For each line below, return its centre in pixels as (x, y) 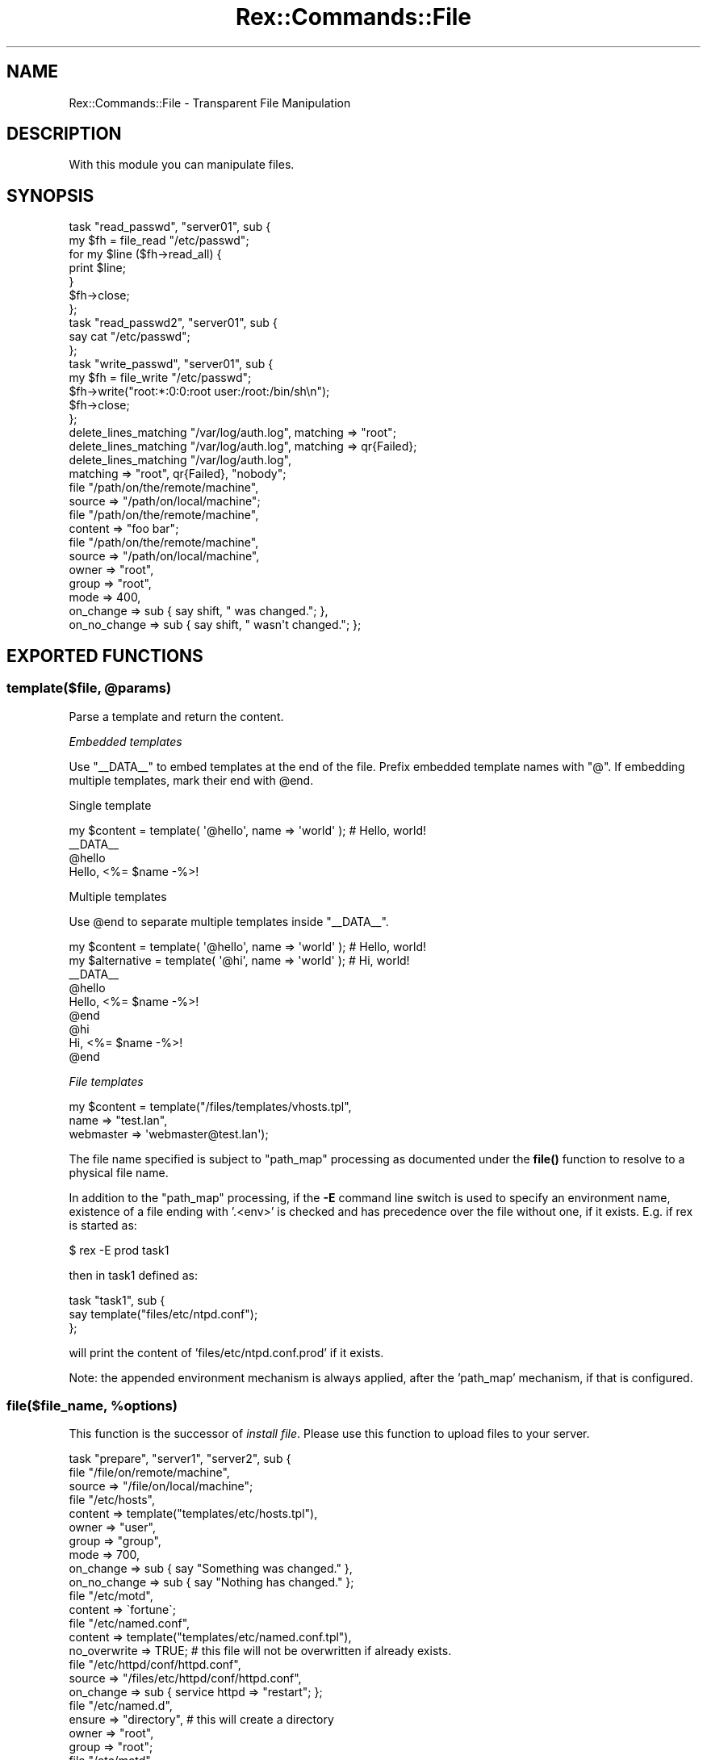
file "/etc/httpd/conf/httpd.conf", (155, 1665)
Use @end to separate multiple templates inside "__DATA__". (229, 921)
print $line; (97, 268)
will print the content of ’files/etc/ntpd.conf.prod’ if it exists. (226, 1352)
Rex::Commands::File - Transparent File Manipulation (210, 103)
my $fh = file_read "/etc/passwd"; (159, 241)
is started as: (103, 1225)
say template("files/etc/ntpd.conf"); (163, 1314)
